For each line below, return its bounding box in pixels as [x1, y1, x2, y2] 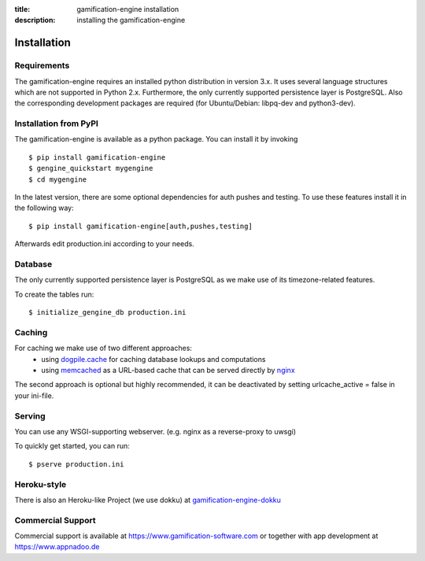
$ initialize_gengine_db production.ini [28, 308, 187, 317]
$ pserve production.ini [28, 460, 124, 468]
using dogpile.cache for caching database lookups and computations [41, 354, 266, 364]
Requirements [14, 60, 70, 71]
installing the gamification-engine [76, 16, 186, 25]
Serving [14, 410, 46, 421]
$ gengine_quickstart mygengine [28, 164, 153, 173]
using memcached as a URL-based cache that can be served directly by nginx [41, 366, 295, 375]
